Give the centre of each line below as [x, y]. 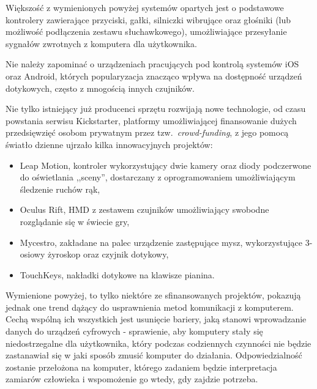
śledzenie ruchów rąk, [60, 189]
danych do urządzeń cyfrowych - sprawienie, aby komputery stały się [134, 331]
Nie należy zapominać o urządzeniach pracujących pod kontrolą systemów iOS [152, 64]
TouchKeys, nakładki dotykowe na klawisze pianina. [117, 274]
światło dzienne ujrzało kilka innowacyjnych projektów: [109, 144]
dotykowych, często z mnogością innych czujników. [100, 88]
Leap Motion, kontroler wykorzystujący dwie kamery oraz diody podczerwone [166, 165]
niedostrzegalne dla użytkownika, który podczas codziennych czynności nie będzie [158, 343]
